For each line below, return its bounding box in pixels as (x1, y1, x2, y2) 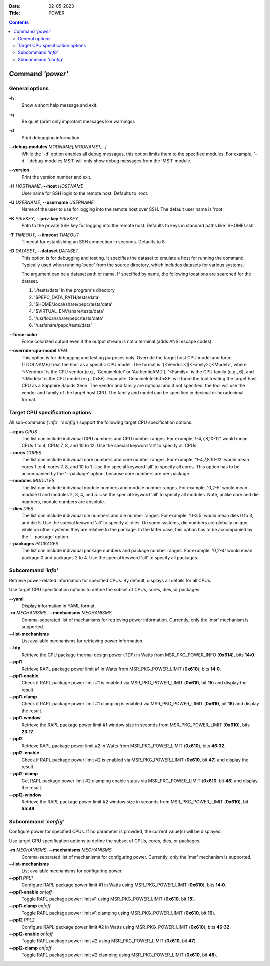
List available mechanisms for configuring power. (21, 868, 123, 874)
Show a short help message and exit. (21, 102, 98, 108)
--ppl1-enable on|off (9, 889, 52, 895)
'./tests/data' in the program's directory (34, 287, 115, 293)
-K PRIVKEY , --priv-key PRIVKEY (9, 215, 78, 221)
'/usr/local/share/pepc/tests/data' (34, 315, 104, 321)
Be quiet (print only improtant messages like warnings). (21, 118, 136, 125)
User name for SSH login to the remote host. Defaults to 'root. (21, 190, 149, 196)
